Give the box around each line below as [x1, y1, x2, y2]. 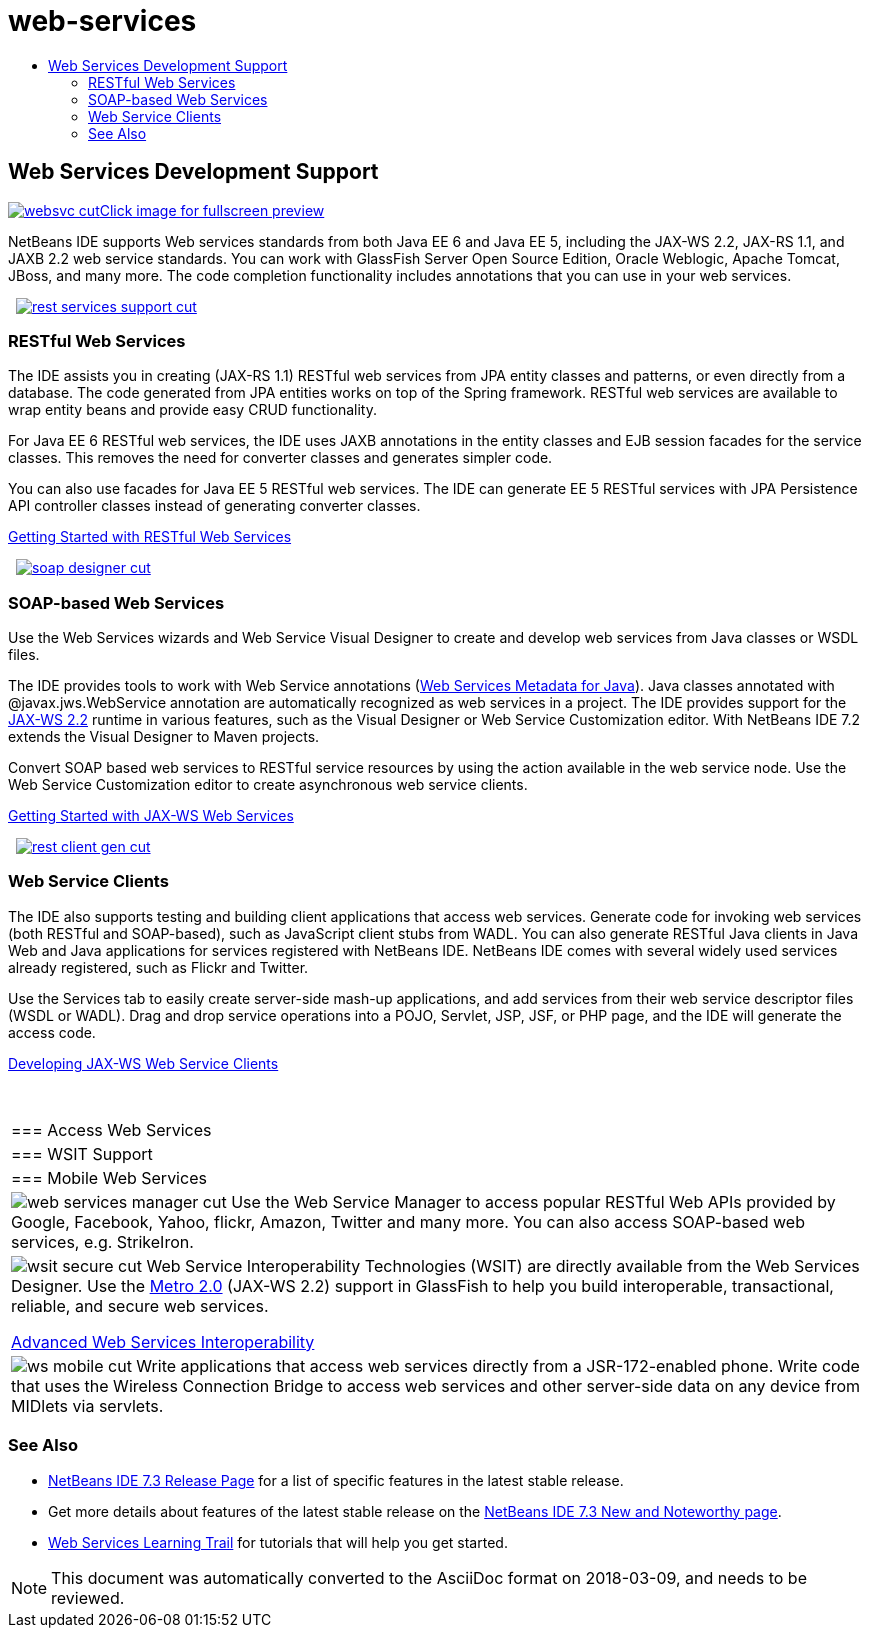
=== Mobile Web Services [11, 1167, 207, 1188]
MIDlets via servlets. [11, 1395, 164, 1416]
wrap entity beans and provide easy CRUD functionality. [8, 401, 377, 419]
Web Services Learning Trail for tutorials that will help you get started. [48, 1533, 508, 1551]
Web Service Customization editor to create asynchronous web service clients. [8, 776, 528, 794]
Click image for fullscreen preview [99, 201, 325, 219]
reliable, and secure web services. [11, 1295, 269, 1316]
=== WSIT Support [11, 1143, 153, 1164]
